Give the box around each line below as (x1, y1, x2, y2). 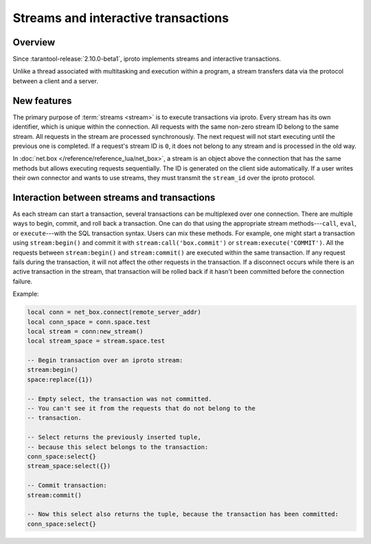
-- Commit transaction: (27, 481, 108, 490)
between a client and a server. (12, 76, 99, 85)
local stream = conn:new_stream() (27, 327, 144, 335)
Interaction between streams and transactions (12, 191, 216, 203)
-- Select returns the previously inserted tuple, (27, 433, 202, 442)
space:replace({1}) (27, 376, 93, 383)
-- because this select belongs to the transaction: (27, 443, 209, 450)
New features (12, 95, 72, 107)
